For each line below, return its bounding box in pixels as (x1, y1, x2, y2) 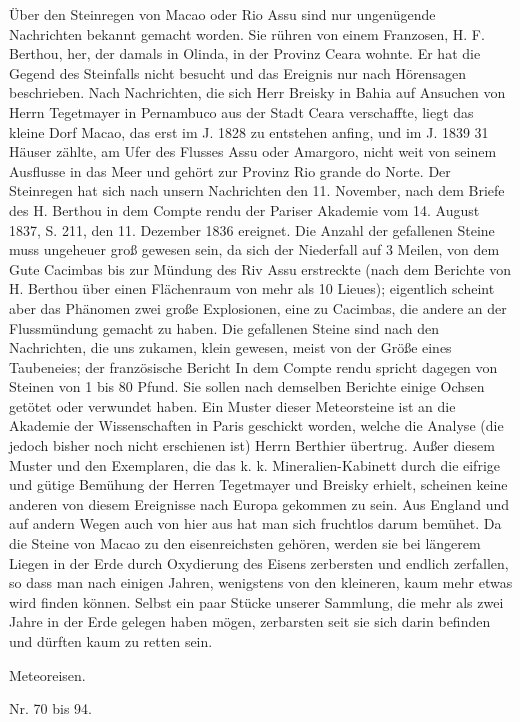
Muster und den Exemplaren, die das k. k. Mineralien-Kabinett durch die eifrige (9, 454, 500, 475)
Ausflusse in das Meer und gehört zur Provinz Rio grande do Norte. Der (9, 160, 451, 181)
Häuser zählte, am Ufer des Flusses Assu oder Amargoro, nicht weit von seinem (9, 141, 497, 162)
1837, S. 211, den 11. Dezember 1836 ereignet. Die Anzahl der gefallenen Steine (9, 219, 495, 240)
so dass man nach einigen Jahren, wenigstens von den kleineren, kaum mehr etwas (9, 572, 513, 593)
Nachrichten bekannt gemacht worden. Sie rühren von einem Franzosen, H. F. (9, 23, 485, 44)
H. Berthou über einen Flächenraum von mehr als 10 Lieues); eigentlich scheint (9, 278, 495, 299)
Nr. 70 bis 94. (9, 698, 92, 719)
